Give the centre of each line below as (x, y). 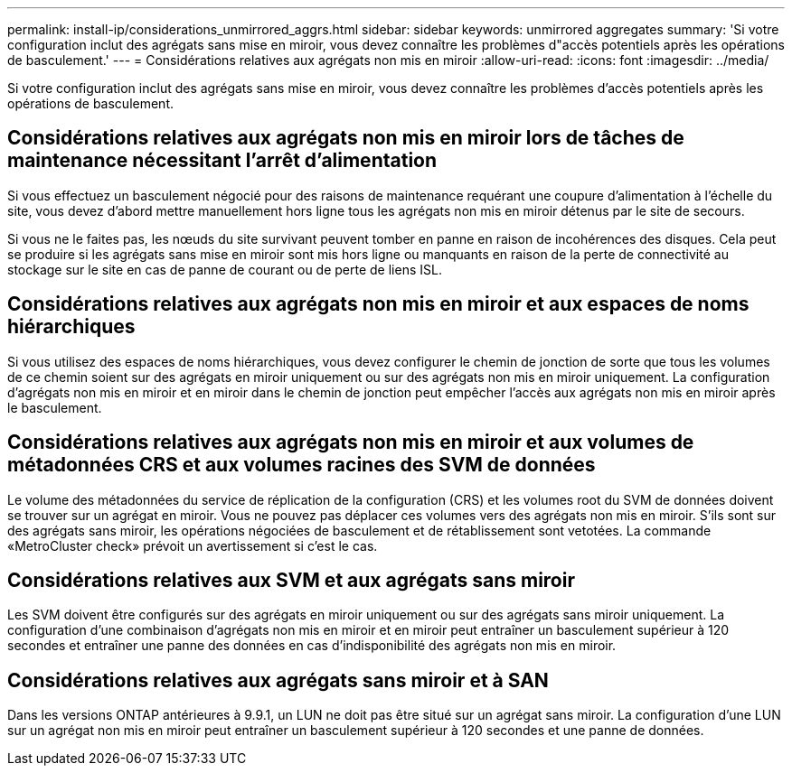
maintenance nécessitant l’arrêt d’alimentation (222, 161)
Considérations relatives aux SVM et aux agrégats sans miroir (291, 580)
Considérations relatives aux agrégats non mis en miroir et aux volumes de (351, 442)
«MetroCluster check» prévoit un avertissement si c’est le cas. (193, 545)
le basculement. (55, 407)
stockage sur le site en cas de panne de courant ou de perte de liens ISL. (225, 269)
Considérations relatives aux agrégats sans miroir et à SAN (278, 680)
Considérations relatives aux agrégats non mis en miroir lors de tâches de (346, 138)
